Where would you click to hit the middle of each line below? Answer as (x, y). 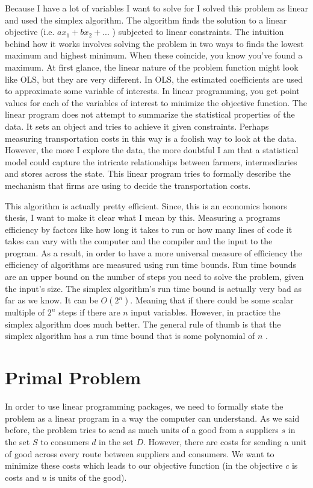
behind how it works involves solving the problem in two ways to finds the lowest (154, 43)
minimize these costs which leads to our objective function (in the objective (144, 465)
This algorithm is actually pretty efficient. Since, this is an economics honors (146, 205)
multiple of (25, 312)
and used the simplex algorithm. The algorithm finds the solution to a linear (146, 20)
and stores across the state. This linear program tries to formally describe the (148, 173)
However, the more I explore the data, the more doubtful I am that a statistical (152, 150)
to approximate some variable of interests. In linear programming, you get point (152, 91)
